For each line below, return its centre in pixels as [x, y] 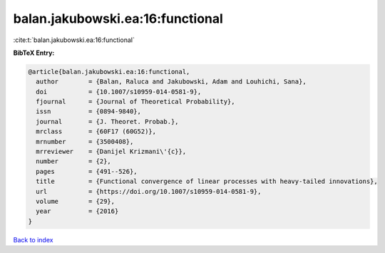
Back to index [33, 239]
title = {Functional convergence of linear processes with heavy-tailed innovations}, [207, 181]
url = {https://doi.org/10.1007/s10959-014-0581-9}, [149, 191]
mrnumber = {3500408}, [85, 141]
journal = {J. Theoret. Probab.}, [107, 122]
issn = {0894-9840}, [89, 112]
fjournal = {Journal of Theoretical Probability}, [135, 102]
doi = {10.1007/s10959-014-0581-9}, [119, 92]
